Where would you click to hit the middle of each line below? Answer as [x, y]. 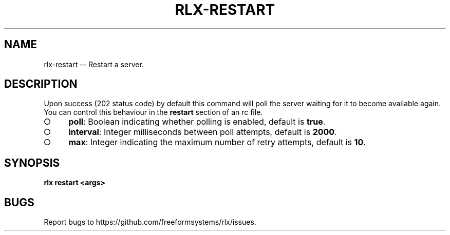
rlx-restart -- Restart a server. [94, 64]
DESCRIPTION [41, 84]
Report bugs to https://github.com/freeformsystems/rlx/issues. [150, 222]
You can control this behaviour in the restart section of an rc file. [153, 112]
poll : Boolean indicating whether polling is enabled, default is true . [197, 122]
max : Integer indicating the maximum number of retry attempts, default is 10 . [217, 142]
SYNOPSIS [32, 163]
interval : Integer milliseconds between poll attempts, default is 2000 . [203, 132]
